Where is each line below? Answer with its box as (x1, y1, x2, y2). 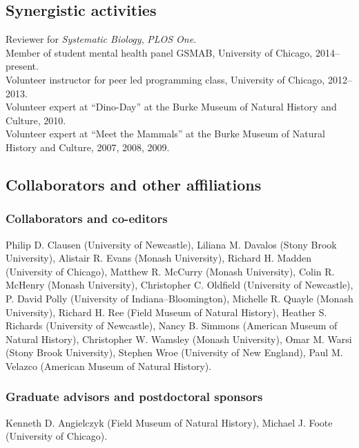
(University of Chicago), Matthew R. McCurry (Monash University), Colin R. (6, 264, 335, 278)
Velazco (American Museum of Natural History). (6, 358, 212, 373)
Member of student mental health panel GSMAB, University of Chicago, (6, 45, 313, 59)
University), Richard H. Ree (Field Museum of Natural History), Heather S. (6, 304, 327, 319)
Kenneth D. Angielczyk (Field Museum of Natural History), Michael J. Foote (6, 415, 333, 429)
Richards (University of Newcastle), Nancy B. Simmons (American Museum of (6, 318, 338, 333)
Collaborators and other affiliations (6, 173, 262, 195)
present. (6, 59, 39, 73)
